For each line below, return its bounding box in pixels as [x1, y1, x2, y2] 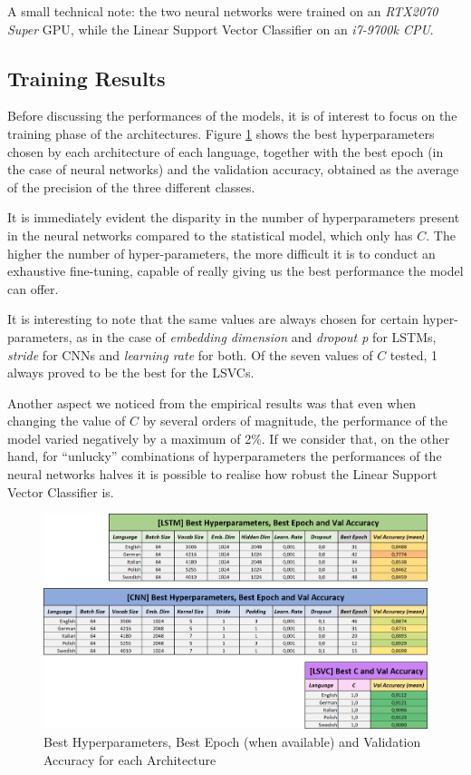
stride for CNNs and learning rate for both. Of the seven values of [7, 345, 373, 364]
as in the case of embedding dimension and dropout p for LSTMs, [76, 327, 437, 346]
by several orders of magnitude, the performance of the [142, 411, 447, 430]
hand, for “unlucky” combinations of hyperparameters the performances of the [7, 446, 442, 466]
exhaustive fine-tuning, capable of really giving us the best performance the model [7, 261, 464, 280]
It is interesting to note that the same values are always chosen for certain [7, 309, 418, 329]
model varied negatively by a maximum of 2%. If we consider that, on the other [7, 428, 450, 447]
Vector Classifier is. [7, 482, 114, 501]
